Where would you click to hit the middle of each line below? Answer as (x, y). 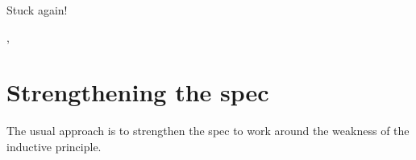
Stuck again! (37, 10)
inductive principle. (54, 146)
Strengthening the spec (138, 92)
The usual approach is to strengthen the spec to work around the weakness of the (208, 131)
